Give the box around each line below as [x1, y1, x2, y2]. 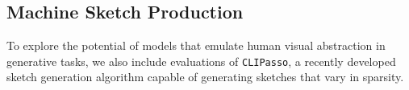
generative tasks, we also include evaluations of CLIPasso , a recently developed [6, 52, 396, 69]
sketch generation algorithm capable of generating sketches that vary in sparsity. [6, 68, 404, 85]
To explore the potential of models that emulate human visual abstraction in [6, 37, 386, 54]
